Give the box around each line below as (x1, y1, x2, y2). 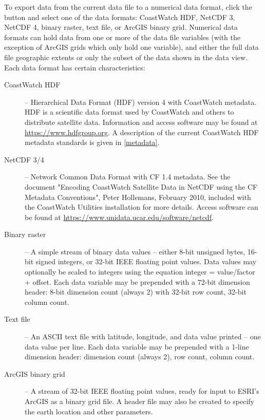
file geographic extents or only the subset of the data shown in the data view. (4, 51, 248, 62)
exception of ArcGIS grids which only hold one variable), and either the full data (4, 42, 259, 52)
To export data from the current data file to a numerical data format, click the (4, 2, 252, 12)
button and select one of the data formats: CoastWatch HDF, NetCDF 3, (4, 11, 235, 22)
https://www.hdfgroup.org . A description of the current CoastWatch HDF (25, 126, 259, 137)
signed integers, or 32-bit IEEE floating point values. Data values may (35, 256, 257, 267)
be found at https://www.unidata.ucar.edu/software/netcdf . (25, 211, 214, 222)
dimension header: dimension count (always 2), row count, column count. (25, 351, 255, 362)
